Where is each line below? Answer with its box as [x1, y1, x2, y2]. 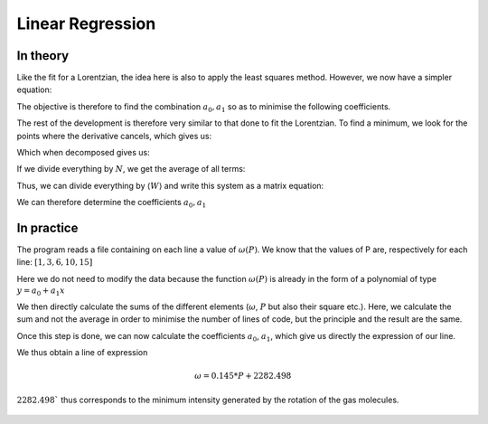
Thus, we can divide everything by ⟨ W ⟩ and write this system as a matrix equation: [16, 180, 324, 191]
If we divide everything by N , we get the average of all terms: [16, 164, 246, 174]
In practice [16, 221, 79, 235]
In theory [16, 48, 70, 63]
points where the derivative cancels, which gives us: [16, 130, 212, 141]
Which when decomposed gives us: [16, 147, 150, 158]
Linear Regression [16, 14, 156, 33]
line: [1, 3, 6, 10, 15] [16, 257, 93, 268]
